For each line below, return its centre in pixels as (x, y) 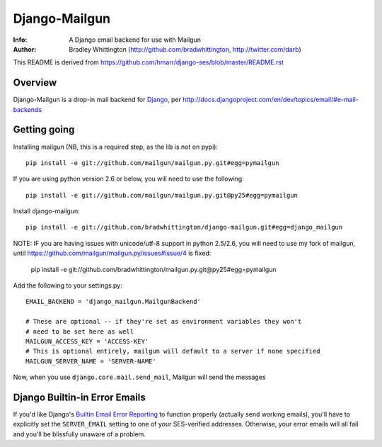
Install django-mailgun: (47, 211)
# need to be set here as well (80, 332)
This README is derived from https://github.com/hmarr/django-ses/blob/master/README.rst (149, 62)
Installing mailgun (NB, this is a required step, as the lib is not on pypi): (116, 147)
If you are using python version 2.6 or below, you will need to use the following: (128, 179)
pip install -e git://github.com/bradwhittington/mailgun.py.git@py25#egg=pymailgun (154, 269)
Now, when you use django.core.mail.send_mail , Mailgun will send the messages (139, 377)
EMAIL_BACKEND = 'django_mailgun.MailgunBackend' (114, 302)
